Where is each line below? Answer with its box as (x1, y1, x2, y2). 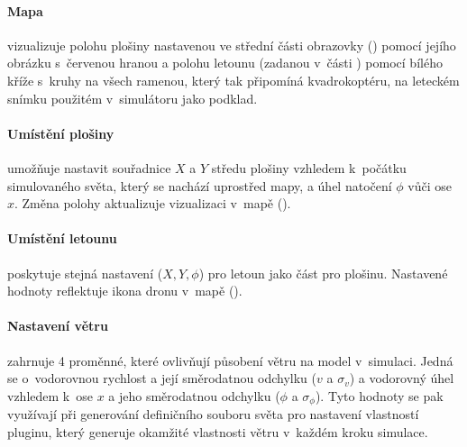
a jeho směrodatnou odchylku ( (108, 386, 280, 405)
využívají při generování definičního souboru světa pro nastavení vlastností (7, 405, 419, 424)
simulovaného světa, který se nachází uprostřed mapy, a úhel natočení (7, 176, 392, 195)
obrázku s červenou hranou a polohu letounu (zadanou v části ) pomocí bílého (7, 53, 443, 72)
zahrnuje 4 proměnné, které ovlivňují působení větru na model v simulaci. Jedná (7, 351, 453, 369)
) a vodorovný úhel (349, 369, 454, 388)
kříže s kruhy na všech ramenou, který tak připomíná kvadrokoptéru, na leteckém (7, 70, 460, 89)
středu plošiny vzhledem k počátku (211, 158, 407, 177)
